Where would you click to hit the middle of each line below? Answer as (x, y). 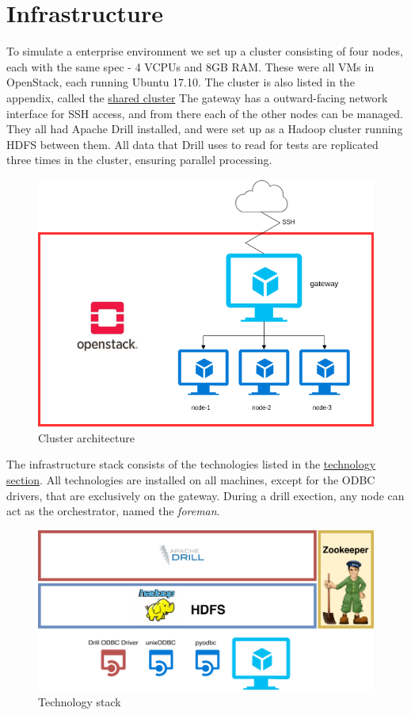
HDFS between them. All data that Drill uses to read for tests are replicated (192, 144)
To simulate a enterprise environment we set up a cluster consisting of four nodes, (205, 51)
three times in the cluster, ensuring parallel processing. (139, 160)
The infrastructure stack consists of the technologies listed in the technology (191, 464)
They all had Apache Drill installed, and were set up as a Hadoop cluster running (205, 129)
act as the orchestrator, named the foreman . (113, 511)
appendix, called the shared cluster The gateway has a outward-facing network (197, 97)
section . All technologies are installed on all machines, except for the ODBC (191, 480)
